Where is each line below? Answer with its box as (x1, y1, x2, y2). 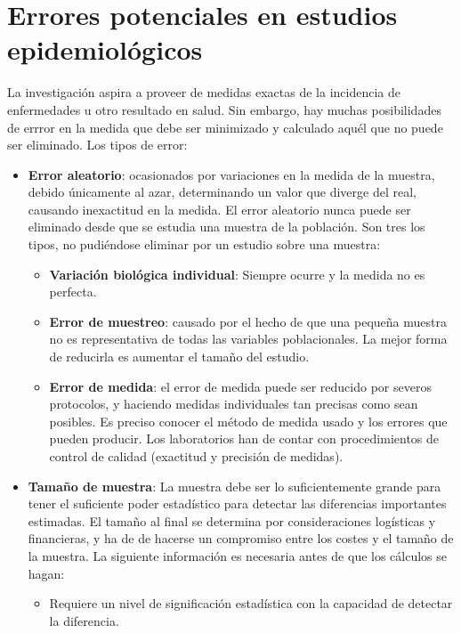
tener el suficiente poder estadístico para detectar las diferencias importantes (28, 494, 447, 513)
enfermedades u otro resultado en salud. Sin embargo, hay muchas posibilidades (7, 100, 441, 118)
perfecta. (49, 282, 97, 301)
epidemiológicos (7, 31, 203, 68)
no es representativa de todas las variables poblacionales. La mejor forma (49, 329, 448, 348)
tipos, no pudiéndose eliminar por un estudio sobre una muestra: (28, 235, 381, 254)
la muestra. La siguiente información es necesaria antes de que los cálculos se (28, 546, 448, 564)
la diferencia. (49, 611, 119, 629)
